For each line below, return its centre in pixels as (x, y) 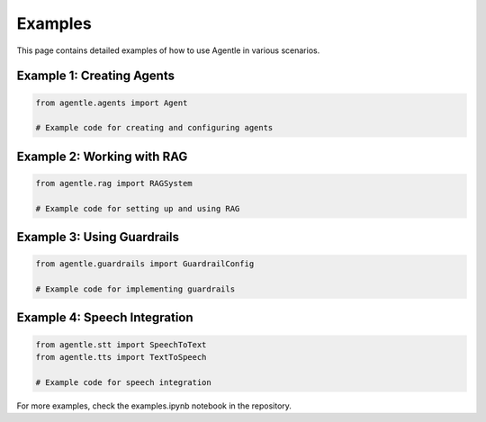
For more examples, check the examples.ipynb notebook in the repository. (154, 406)
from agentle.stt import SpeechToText (121, 345)
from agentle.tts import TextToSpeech (121, 357)
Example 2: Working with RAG (102, 156)
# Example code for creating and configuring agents (154, 128)
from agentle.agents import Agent (112, 103)
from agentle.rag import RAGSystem (114, 183)
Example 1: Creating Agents (96, 76)
